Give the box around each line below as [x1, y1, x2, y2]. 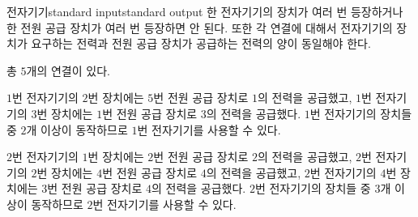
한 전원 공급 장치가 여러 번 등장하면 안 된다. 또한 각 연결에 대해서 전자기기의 [6, 19, 393, 36]
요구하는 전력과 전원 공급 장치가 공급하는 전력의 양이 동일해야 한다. [31, 35, 371, 52]
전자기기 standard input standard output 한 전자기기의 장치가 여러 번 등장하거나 [6, 3, 403, 19]
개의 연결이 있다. [26, 62, 110, 79]
